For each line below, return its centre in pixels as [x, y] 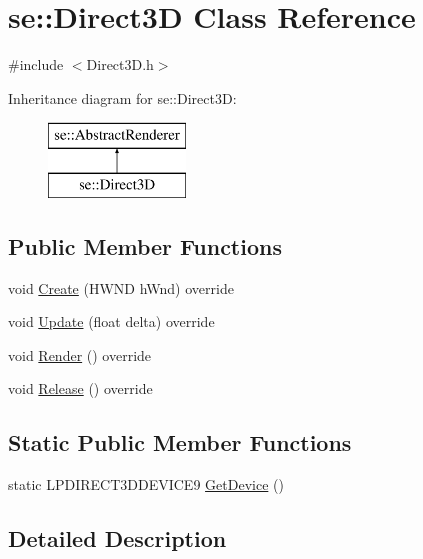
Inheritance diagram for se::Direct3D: [122, 97]
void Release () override [80, 388]
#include [36, 64]
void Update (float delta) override [111, 321]
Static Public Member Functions [180, 442]
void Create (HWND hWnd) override [121, 287]
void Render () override [80, 354]
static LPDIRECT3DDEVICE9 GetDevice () [146, 484]
